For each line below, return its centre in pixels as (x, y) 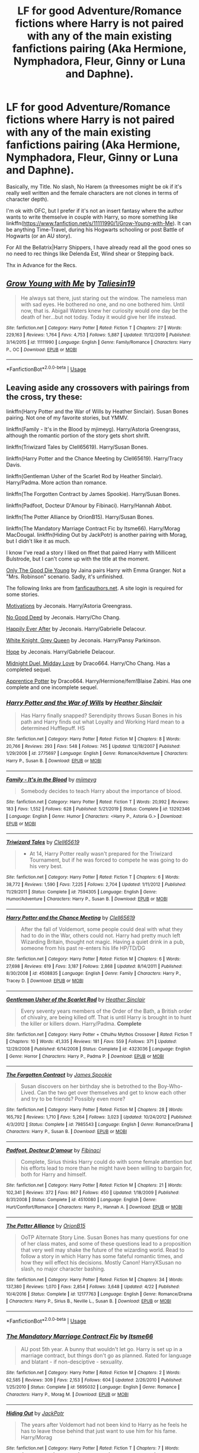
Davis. (14, 465)
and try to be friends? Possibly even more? (73, 1099)
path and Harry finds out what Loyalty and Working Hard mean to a (102, 722)
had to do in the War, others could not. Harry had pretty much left (100, 936)
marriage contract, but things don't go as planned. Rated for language (106, 1356)
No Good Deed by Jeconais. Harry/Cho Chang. (63, 617)
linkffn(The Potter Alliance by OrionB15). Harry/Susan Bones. (80, 517)
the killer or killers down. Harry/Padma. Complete (81, 1023)
